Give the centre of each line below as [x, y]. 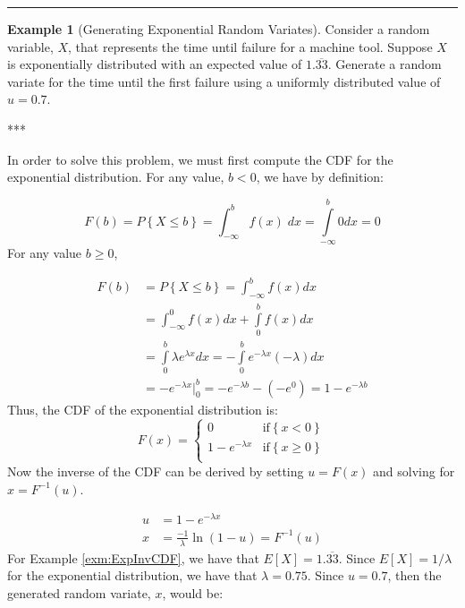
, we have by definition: [320, 177]
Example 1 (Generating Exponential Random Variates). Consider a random [219, 29]
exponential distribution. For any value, [116, 177]
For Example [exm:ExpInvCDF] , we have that [133, 557]
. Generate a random [385, 64]
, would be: [193, 592]
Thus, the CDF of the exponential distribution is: [143, 409]
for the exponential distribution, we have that [132, 575]
